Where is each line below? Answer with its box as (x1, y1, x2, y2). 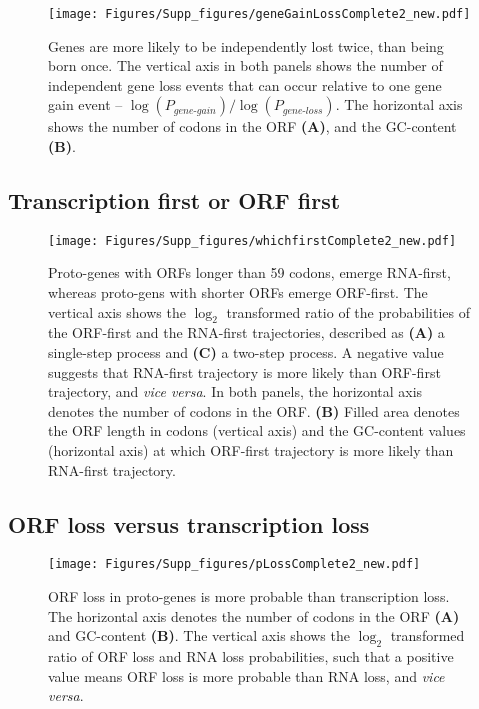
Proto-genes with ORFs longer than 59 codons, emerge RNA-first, (48, 262, 451, 283)
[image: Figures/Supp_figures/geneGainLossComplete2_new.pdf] (48, 7, 471, 21)
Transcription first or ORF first (8, 185, 341, 216)
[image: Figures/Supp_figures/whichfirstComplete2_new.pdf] (48, 233, 457, 248)
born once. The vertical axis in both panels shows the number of (48, 55, 443, 76)
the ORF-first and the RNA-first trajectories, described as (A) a (48, 322, 445, 343)
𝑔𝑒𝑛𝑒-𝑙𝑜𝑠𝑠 (282, 105, 323, 116)
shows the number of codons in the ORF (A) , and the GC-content (48, 116, 457, 137)
